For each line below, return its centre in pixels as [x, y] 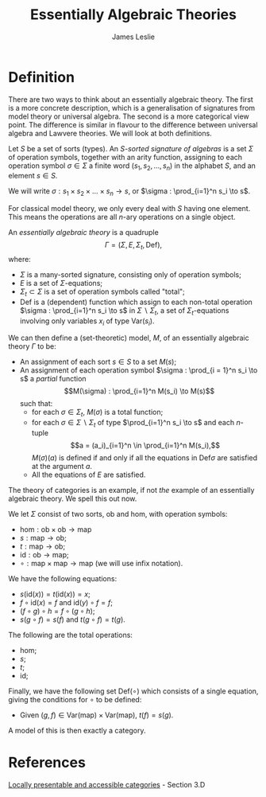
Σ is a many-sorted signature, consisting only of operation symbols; [131, 275]
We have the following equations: [63, 579]
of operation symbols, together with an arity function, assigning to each [125, 157]
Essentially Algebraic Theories [133, 15]
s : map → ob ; [43, 538]
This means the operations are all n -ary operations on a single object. [122, 217]
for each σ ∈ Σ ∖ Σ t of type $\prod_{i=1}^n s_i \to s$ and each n [136, 424]
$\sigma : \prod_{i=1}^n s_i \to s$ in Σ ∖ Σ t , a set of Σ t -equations [124, 311]
